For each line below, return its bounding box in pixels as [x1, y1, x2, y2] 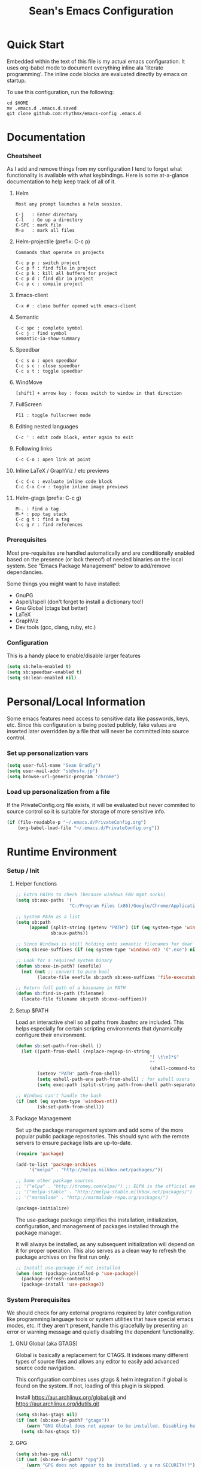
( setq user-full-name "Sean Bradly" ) [7, 762, 101, 768]
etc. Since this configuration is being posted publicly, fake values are [7, 721, 176, 729]
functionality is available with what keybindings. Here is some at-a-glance [7, 172, 189, 179]
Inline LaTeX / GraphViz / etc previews [15, 467, 109, 474]
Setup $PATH [15, 1007, 49, 1014]
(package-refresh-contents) [21, 1276, 92, 1282]
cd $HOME [7, 100, 29, 106]
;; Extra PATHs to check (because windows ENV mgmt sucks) [15, 891, 166, 898]
